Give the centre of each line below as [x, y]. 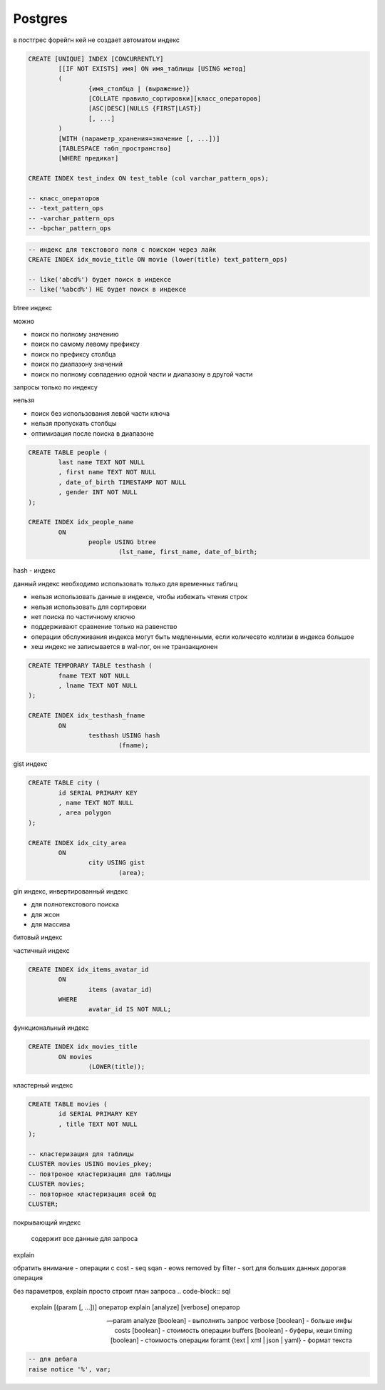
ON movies [75, 1057]
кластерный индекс [43, 1085]
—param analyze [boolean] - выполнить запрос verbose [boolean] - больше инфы [229, 1320]
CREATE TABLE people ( [68, 452]
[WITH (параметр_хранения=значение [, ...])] [139, 138]
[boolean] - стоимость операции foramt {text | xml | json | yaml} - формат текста [231, 1340]
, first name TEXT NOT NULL [107, 472]
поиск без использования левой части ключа [101, 413]
